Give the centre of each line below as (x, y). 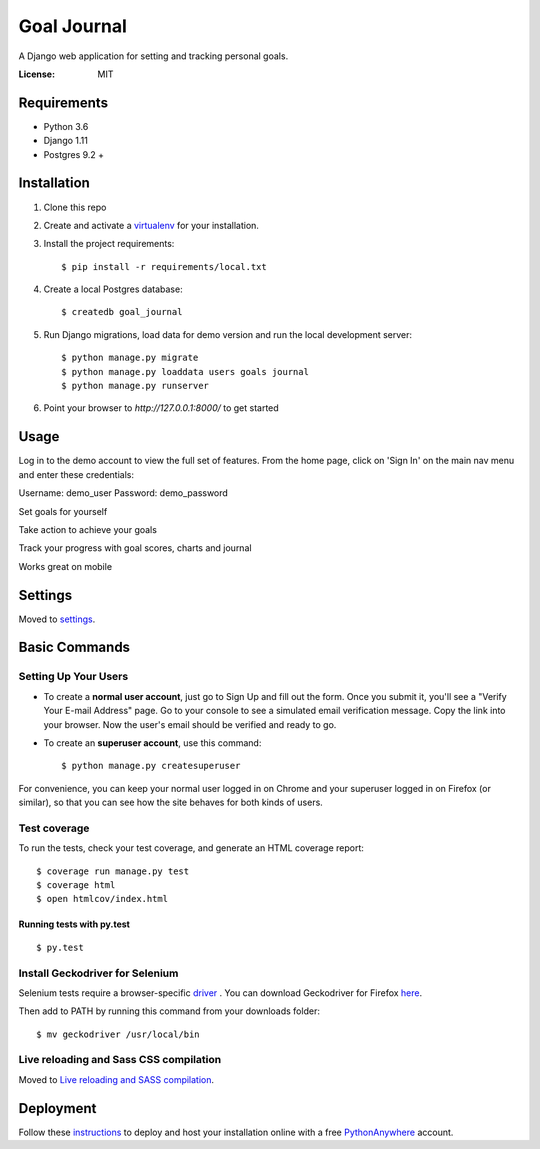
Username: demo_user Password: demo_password (123, 493)
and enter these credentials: (76, 474)
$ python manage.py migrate (130, 358)
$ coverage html (76, 885)
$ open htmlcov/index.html (102, 899)
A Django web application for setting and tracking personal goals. (153, 56)
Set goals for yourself (63, 511)
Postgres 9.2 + (74, 154)
